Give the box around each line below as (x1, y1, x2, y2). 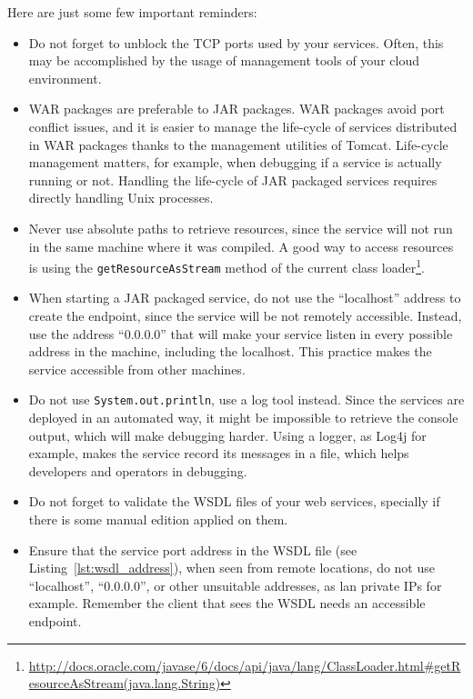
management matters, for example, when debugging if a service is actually (28, 153, 442, 172)
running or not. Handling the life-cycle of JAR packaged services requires (28, 170, 438, 189)
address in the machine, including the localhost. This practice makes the (28, 342, 432, 361)
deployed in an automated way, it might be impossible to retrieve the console (28, 408, 458, 427)
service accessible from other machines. (28, 359, 246, 378)
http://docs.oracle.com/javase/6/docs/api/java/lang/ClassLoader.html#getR (28, 655, 461, 674)
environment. (28, 68, 102, 87)
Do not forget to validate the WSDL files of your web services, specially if (28, 492, 440, 511)
